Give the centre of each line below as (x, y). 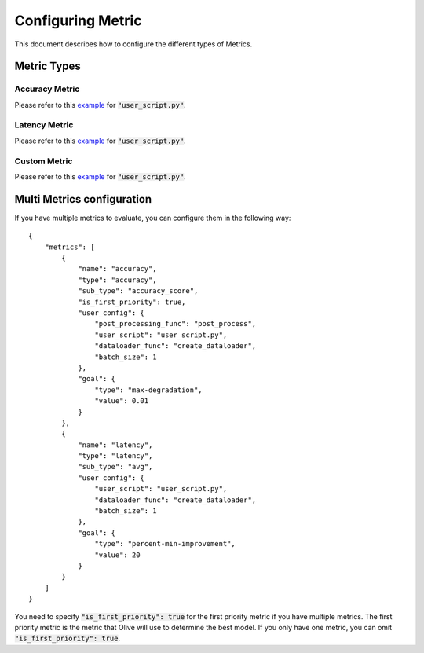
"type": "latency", (115, 456)
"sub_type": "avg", (115, 467)
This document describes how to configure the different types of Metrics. (133, 44)
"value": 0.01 (122, 401)
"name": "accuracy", (117, 269)
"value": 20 (117, 555)
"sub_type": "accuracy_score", (138, 291)
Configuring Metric (78, 20)
